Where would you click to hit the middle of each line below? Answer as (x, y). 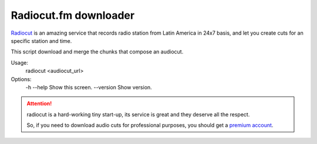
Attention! (39, 103)
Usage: (20, 62)
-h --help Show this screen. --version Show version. (89, 87)
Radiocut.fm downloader (73, 15)
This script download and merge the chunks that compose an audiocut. (97, 52)
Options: (21, 79)
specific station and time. (41, 41)
